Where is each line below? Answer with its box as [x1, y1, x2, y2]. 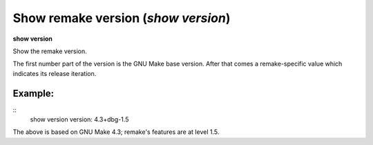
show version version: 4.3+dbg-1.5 [30, 115, 129, 124]
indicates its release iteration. [12, 69, 97, 77]
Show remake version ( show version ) [12, 10, 231, 26]
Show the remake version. [12, 47, 88, 55]
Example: [12, 87, 55, 99]
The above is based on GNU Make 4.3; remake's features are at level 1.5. [12, 128, 220, 136]
